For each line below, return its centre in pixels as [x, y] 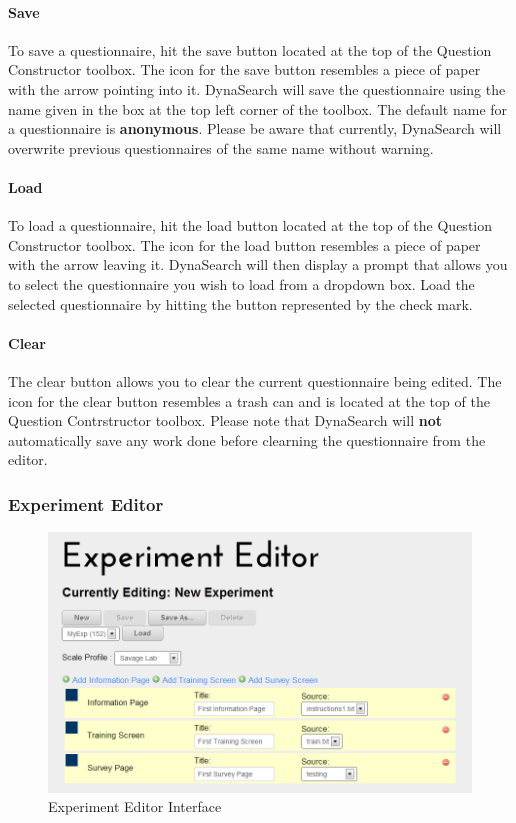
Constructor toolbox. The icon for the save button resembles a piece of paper [244, 69]
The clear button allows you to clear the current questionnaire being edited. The [255, 380]
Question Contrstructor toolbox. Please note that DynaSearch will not [225, 420]
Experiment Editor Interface [135, 806]
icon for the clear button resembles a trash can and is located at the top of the [249, 400]
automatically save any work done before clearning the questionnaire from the [247, 439]
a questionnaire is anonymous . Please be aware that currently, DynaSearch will [255, 128]
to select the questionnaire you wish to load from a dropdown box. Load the [241, 283]
